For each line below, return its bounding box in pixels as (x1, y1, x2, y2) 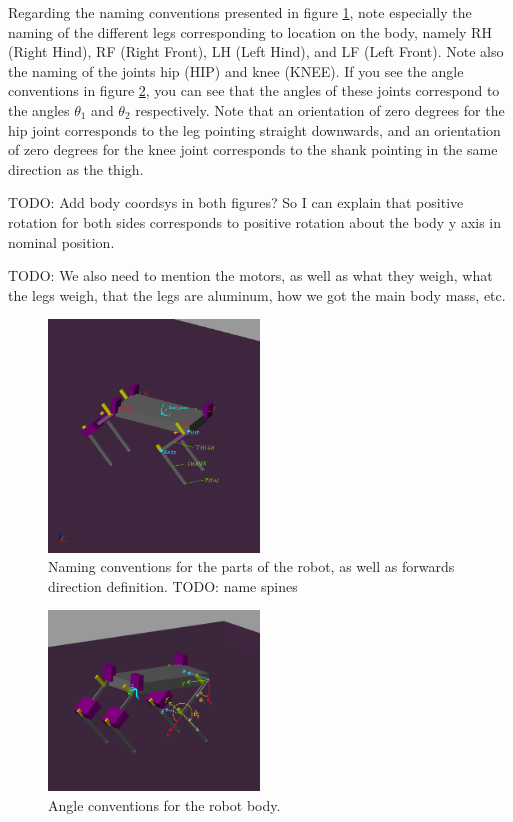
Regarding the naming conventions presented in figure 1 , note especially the (8, 2, 472, 22)
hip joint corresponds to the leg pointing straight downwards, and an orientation (8, 119, 501, 140)
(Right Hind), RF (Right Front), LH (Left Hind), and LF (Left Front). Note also (8, 41, 504, 62)
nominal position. (8, 231, 115, 252)
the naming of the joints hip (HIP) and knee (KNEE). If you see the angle (8, 60, 464, 81)
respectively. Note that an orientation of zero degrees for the (135, 99, 505, 120)
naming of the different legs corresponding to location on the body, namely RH (8, 21, 492, 42)
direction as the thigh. (8, 158, 144, 179)
